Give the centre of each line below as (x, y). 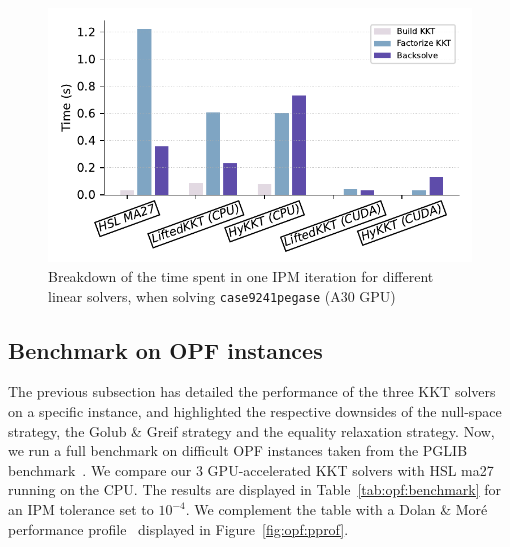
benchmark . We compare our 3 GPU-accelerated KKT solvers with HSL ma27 (251, 469)
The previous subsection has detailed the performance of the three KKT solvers (252, 391)
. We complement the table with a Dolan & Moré (336, 509)
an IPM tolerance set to (81, 509)
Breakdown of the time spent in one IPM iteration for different (241, 275)
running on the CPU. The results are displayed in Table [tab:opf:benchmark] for (255, 489)
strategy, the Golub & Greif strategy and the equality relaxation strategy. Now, (251, 430)
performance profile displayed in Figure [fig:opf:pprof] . (178, 528)
